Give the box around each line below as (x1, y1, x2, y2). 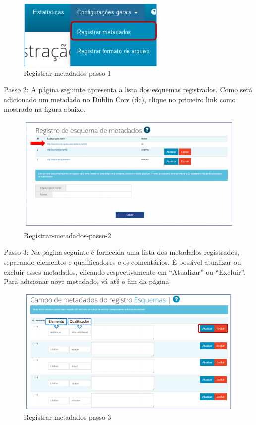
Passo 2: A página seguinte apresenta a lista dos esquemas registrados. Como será (4, 84, 253, 95)
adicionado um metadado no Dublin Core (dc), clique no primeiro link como (4, 94, 236, 104)
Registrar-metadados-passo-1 (24, 68, 111, 78)
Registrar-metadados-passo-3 (24, 412, 111, 422)
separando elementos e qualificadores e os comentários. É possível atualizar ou (4, 257, 241, 267)
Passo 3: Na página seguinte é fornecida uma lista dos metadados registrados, (4, 247, 239, 257)
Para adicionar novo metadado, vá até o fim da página (4, 276, 169, 286)
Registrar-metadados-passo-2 (24, 230, 111, 240)
